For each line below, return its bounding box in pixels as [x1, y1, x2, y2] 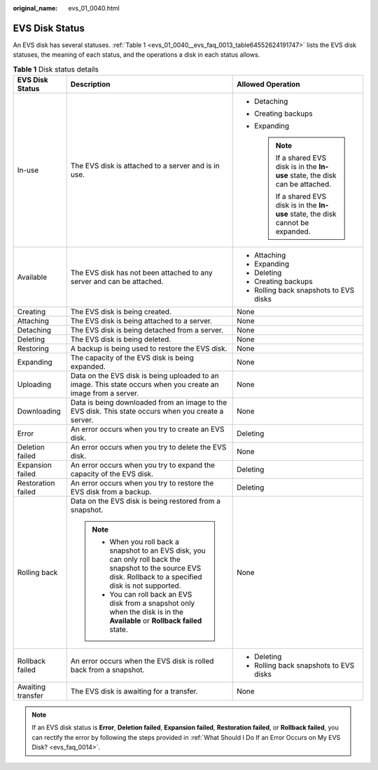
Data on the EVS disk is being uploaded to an [70, 371, 220, 381]
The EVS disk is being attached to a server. [70, 316, 213, 326]
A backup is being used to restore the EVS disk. [70, 344, 227, 353]
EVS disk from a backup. [70, 487, 152, 497]
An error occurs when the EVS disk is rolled [70, 656, 214, 666]
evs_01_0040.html [68, 4, 120, 12]
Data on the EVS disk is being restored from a [70, 497, 220, 506]
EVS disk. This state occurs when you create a [70, 407, 224, 417]
